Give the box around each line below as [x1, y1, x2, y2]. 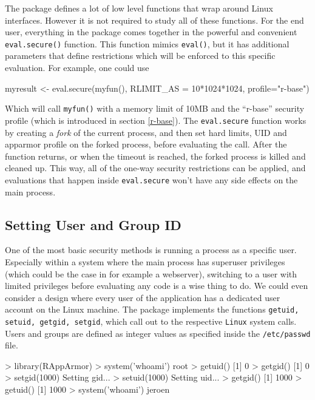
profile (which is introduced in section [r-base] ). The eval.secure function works [5, 114, 307, 126]
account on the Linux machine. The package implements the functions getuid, [5, 303, 299, 316]
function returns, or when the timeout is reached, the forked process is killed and [5, 149, 306, 162]
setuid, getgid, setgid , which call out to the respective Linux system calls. [5, 314, 297, 327]
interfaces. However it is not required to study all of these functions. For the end [5, 13, 304, 26]
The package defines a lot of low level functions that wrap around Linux [5, 2, 273, 14]
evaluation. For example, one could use [5, 61, 149, 74]
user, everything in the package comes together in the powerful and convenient [5, 25, 297, 38]
